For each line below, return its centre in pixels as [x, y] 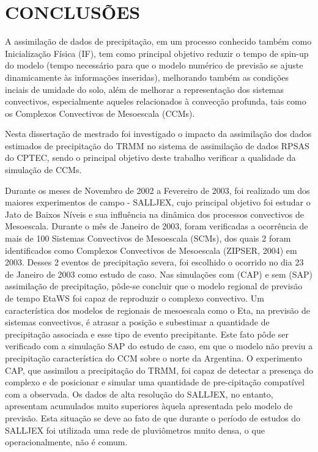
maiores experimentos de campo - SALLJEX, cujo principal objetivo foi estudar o [158, 202]
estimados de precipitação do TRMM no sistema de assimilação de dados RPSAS [157, 145]
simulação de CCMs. [43, 170]
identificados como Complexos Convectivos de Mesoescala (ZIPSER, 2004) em [151, 250]
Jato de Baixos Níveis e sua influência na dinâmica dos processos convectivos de [155, 214]
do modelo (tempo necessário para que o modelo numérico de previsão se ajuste [154, 65]
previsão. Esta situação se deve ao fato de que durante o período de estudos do [153, 417]
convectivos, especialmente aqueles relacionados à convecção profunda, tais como [156, 101]
